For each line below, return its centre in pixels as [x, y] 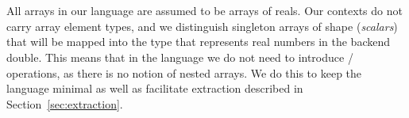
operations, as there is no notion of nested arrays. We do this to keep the [184, 72]
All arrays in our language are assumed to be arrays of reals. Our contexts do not [204, 11]
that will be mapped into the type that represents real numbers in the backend [198, 42]
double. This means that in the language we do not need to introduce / [180, 57]
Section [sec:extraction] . [65, 103]
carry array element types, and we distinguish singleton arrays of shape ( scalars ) [202, 26]
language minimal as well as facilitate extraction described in [155, 88]
